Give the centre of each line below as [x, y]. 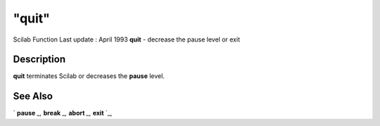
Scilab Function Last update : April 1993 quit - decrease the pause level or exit [127, 39]
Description [39, 59]
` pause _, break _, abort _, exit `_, [63, 113]
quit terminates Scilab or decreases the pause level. [89, 76]
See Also [33, 96]
